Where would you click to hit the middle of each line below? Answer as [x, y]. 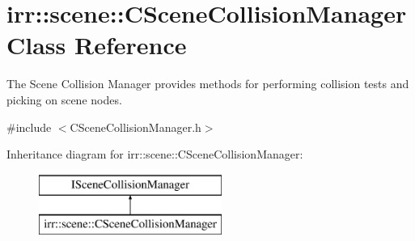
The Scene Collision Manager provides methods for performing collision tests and [208, 84]
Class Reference [97, 45]
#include [29, 127]
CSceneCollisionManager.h [136, 127]
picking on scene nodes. [64, 99]
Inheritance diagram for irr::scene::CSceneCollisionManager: [155, 154]
